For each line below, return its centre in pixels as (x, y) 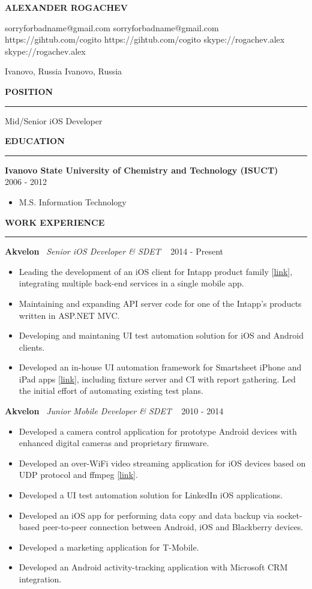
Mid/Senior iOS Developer (54, 120)
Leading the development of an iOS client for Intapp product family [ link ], (156, 271)
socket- (289, 515)
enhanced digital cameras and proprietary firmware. (114, 443)
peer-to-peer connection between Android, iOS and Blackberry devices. (173, 527)
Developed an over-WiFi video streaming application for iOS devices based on (162, 463)
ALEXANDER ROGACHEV (66, 7)
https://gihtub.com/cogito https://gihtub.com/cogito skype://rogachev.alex (145, 39)
